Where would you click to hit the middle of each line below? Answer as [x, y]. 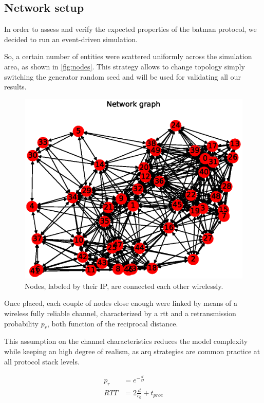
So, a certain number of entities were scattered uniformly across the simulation [128, 56]
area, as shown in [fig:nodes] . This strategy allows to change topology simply [125, 66]
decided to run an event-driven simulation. [71, 39]
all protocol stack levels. [42, 361]
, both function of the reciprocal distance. [112, 323]
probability [21, 323]
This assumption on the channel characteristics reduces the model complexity [126, 341]
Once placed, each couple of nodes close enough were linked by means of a [121, 303]
